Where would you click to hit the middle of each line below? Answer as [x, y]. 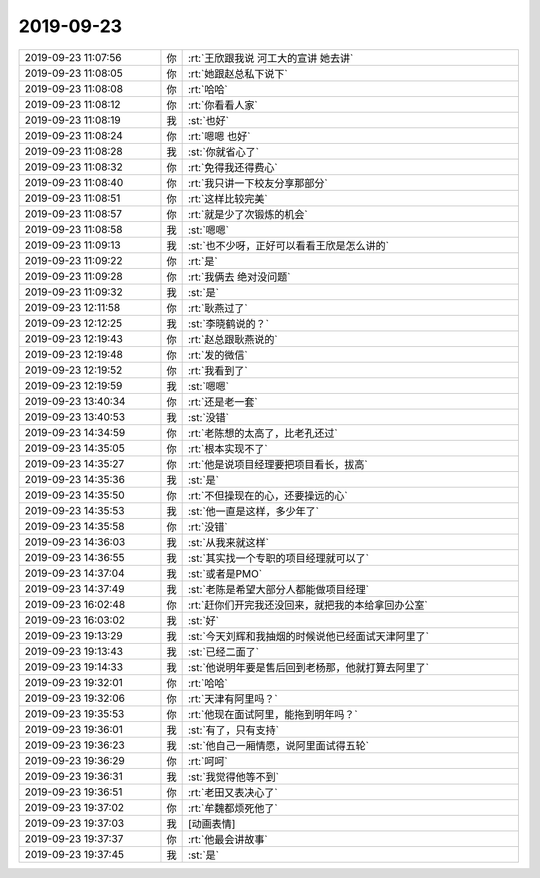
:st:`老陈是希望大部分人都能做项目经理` [279, 589]
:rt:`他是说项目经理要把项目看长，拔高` [278, 464]
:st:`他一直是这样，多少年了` [254, 511]
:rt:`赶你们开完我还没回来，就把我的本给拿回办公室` [308, 605]
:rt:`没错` [208, 527]
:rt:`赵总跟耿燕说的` [233, 339]
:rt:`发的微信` [218, 355]
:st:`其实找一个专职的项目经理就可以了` [279, 558]
